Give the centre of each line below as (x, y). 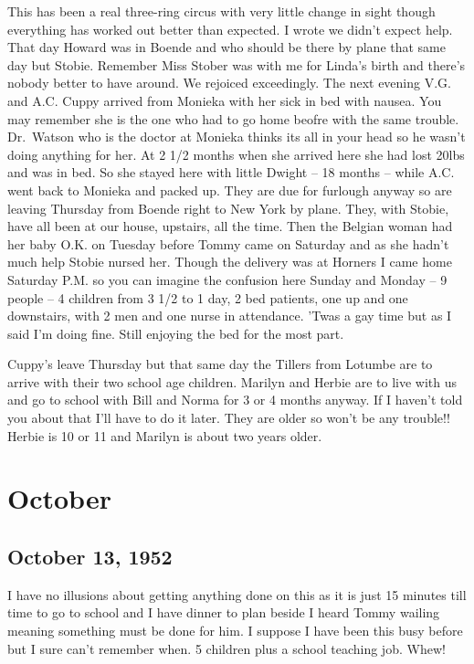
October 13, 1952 (90, 557)
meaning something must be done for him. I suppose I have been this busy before (235, 631)
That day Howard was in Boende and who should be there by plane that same (226, 47)
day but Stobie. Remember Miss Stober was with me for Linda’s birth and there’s (237, 64)
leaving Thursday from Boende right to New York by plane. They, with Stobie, (228, 208)
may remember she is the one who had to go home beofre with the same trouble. (233, 118)
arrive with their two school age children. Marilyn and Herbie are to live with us (232, 381)
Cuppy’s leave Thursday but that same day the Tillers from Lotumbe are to (220, 364)
